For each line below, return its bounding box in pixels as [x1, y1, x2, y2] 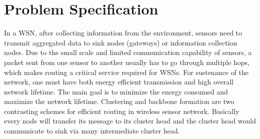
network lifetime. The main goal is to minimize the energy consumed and [4, 86, 228, 96]
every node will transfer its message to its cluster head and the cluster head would [4, 115, 256, 126]
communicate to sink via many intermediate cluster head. [4, 125, 180, 136]
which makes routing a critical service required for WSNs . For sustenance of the [4, 66, 248, 77]
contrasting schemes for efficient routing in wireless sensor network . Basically [4, 105, 239, 116]
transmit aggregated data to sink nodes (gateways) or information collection [4, 37, 237, 47]
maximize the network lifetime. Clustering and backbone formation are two [4, 96, 234, 106]
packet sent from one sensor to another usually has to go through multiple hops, [4, 56, 250, 67]
